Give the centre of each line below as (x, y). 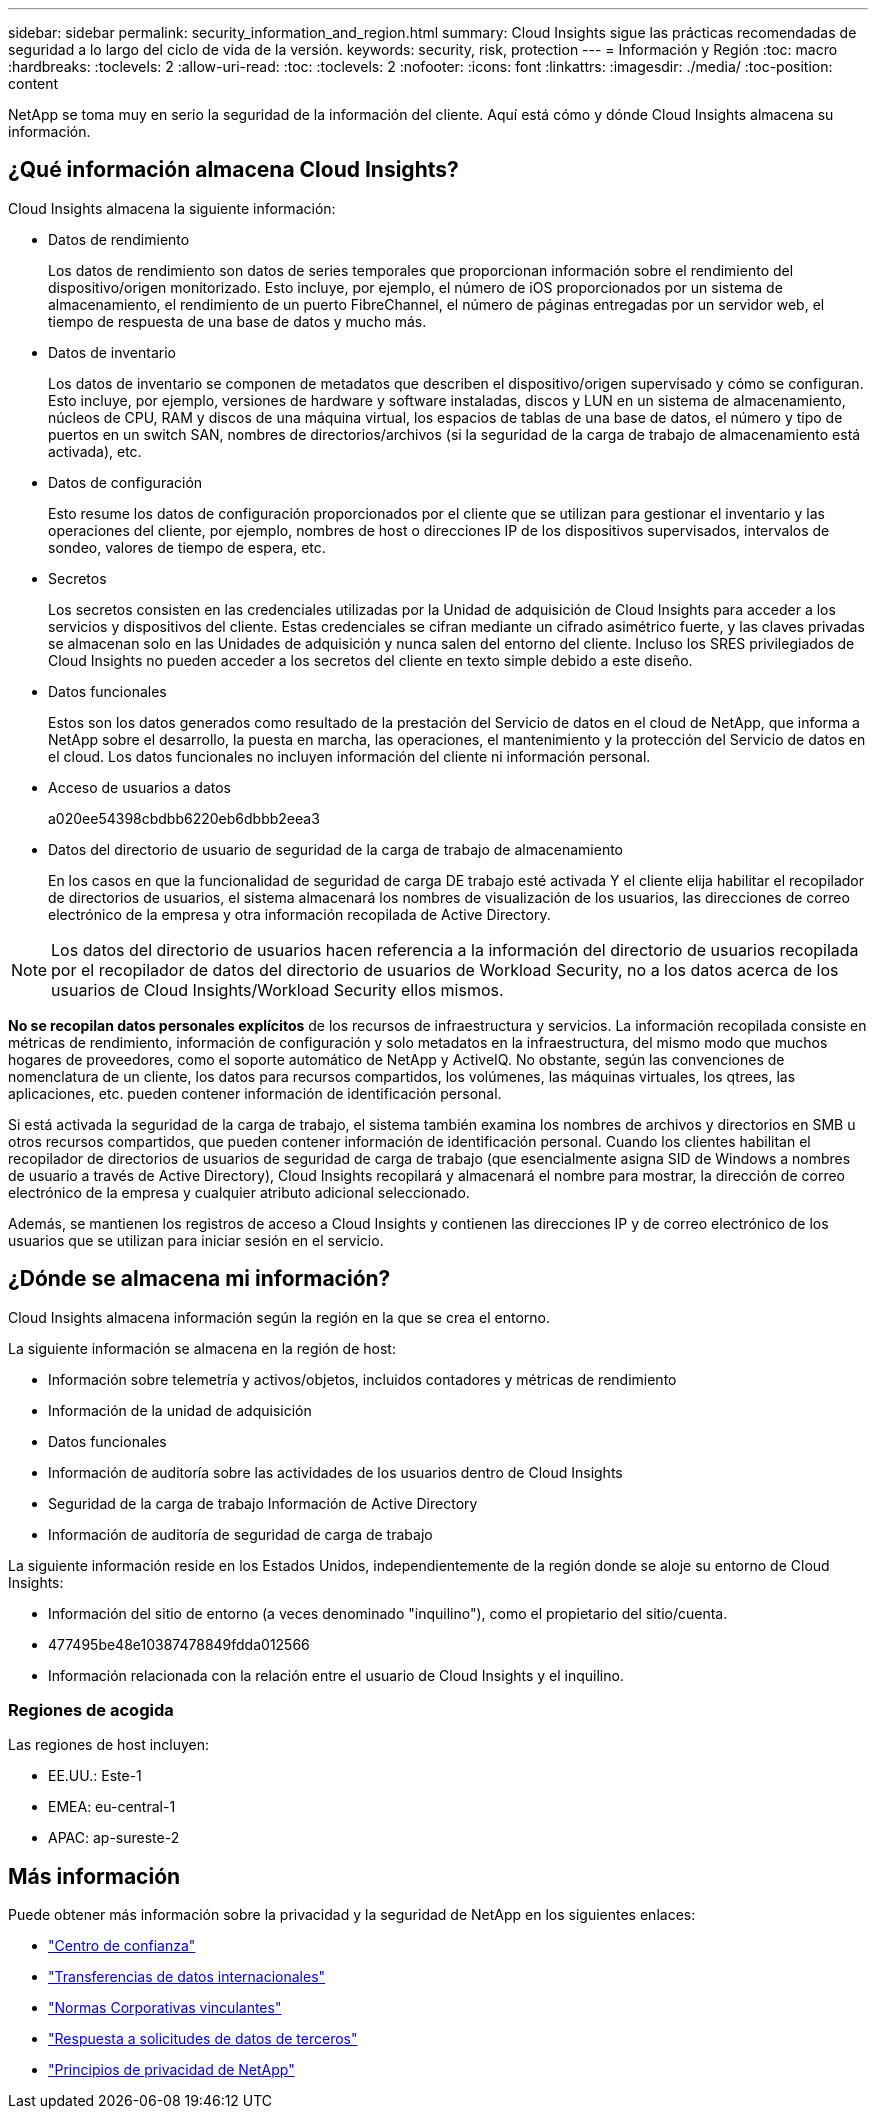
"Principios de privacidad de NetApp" (171, 2070)
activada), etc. (95, 451)
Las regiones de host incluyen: (109, 1745)
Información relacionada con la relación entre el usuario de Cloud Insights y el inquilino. (336, 1675)
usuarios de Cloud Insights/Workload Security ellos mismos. (277, 989)
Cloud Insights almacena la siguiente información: (172, 208)
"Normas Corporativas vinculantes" (165, 2008)
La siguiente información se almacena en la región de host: (202, 1348)
